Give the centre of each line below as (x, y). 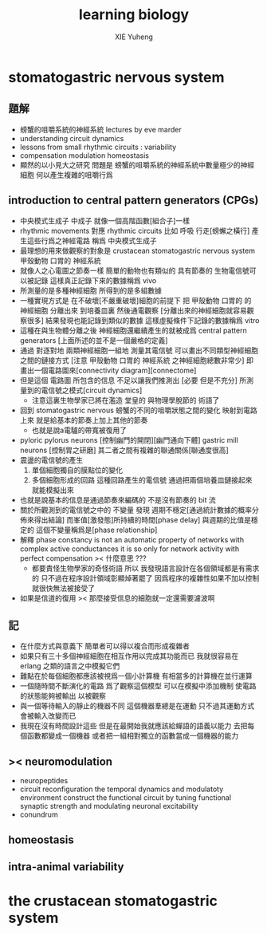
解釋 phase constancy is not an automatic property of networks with (132, 539)
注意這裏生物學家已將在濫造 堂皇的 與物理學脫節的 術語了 (126, 400)
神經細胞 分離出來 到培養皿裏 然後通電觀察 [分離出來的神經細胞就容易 (133, 310)
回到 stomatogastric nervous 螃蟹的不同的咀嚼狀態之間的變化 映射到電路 (138, 410)
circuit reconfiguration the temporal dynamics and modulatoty (122, 789)
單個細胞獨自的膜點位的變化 (77, 470)
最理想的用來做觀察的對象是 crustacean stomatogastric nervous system (137, 250)
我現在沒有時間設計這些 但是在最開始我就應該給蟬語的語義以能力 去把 (133, 726)
